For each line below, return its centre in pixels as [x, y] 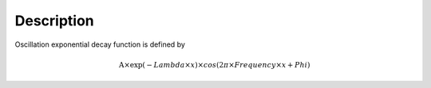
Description [55, 21]
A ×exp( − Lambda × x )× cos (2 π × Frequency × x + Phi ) [214, 65]
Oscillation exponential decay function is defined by [100, 44]
